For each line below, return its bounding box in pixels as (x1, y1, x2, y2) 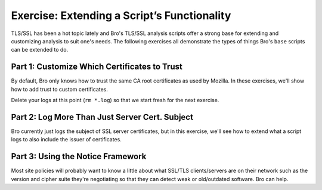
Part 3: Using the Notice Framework (11, 151, 147, 161)
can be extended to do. (11, 46, 69, 53)
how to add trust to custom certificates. (11, 85, 109, 93)
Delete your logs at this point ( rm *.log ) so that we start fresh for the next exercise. (11, 97, 219, 104)
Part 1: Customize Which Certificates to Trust (11, 62, 183, 72)
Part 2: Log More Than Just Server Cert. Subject (11, 112, 194, 122)
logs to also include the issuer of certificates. (11, 136, 122, 143)
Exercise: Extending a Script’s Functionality (11, 9, 231, 22)
